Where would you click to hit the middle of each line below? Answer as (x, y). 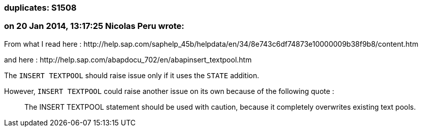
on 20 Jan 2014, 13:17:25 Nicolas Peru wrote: (94, 26)
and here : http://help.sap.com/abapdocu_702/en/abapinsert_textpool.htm (128, 59)
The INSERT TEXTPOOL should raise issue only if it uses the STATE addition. (132, 75)
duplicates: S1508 (40, 8)
